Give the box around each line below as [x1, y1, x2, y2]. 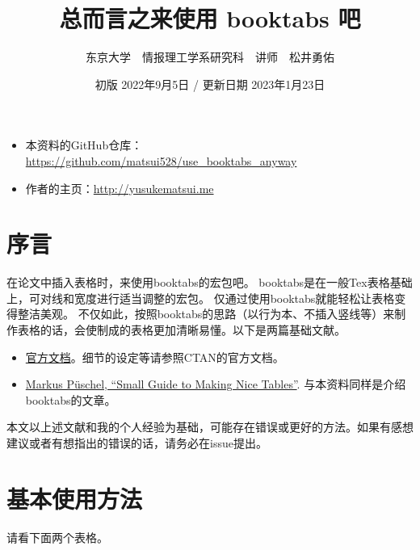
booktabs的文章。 [25, 391, 116, 408]
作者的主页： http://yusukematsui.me [25, 179, 214, 196]
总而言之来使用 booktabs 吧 [59, 2, 361, 35]
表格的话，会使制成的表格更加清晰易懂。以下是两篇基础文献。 [17, 321, 346, 338]
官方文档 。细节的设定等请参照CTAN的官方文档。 [25, 348, 284, 365]
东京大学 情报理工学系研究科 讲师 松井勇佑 [86, 48, 334, 65]
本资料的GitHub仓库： [25, 136, 143, 153]
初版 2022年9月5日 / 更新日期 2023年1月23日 [94, 75, 325, 92]
